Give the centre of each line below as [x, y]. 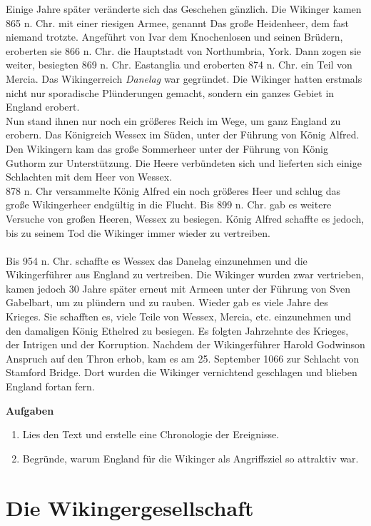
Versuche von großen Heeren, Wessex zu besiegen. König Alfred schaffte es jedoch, [185, 218]
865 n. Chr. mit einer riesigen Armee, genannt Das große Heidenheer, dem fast [177, 22]
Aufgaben [30, 410]
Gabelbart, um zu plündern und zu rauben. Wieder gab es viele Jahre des [167, 302]
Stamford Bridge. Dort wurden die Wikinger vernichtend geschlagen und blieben [182, 372]
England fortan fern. [50, 386]
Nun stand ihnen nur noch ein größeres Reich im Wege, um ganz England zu [173, 120]
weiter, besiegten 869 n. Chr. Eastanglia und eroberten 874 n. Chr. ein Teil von [179, 65]
